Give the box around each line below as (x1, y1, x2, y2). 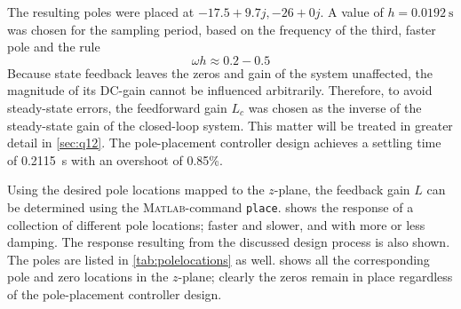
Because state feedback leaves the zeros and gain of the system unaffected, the (7, 63, 433, 82)
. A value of (320, 3, 384, 20)
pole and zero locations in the (7, 267, 169, 286)
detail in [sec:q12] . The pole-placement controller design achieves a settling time (7, 133, 441, 152)
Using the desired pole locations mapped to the (7, 180, 265, 199)
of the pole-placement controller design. (7, 284, 222, 303)
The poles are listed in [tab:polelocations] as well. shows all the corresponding (7, 250, 430, 268)
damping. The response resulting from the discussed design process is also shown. (7, 233, 450, 251)
